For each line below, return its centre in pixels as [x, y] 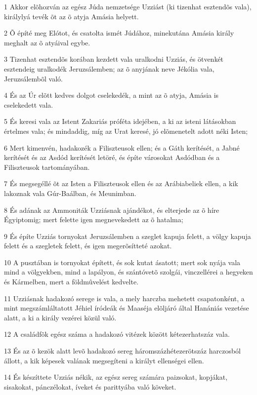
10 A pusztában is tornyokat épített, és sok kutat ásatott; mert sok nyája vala [122, 262]
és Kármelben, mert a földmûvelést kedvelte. [71, 282]
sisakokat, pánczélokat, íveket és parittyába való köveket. [90, 386]
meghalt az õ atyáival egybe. [47, 42]
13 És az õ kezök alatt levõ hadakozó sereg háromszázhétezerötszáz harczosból [122, 351]
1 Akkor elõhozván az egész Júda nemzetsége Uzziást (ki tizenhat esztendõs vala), [128, 6]
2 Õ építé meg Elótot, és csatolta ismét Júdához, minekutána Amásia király [119, 33]
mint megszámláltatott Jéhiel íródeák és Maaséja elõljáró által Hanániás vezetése [127, 308]
